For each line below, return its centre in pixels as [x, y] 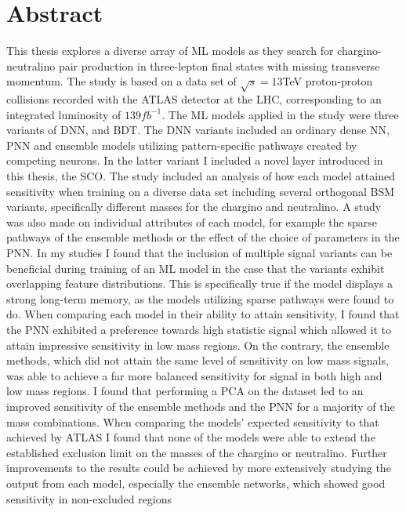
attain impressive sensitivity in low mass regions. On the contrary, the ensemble [198, 345]
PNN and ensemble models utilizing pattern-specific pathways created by [182, 145]
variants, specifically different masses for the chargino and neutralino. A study [194, 207]
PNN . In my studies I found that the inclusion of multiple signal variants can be [199, 253]
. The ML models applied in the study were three [280, 114]
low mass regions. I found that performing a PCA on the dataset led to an [185, 391]
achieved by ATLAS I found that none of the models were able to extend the [191, 437]
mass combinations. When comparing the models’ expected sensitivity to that [193, 421]
